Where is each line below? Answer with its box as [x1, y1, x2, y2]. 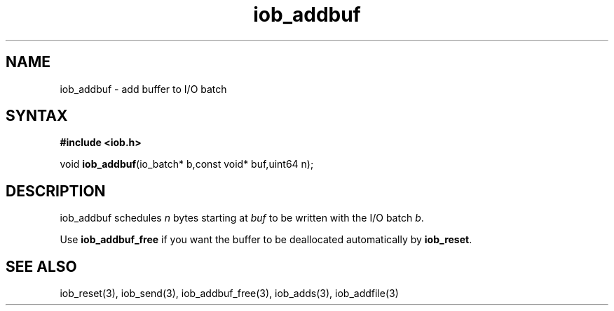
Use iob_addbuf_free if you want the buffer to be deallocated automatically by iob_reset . [60, 233, 472, 246]
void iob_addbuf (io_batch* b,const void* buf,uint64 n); [60, 158, 314, 171]
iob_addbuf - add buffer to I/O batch [60, 82, 227, 95]
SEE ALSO [6, 257, 77, 275]
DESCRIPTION [6, 182, 106, 200]
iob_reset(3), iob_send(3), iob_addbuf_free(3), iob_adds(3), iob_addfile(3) [60, 287, 399, 300]
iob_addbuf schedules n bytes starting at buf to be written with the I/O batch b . [60, 212, 424, 224]
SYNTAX [6, 107, 68, 125]
